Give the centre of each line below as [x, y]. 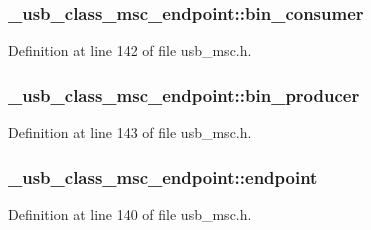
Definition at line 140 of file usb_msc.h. [130, 213]
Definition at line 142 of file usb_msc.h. [130, 50]
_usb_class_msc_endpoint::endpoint [163, 176]
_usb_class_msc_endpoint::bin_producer [184, 94]
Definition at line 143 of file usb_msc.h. [130, 132]
